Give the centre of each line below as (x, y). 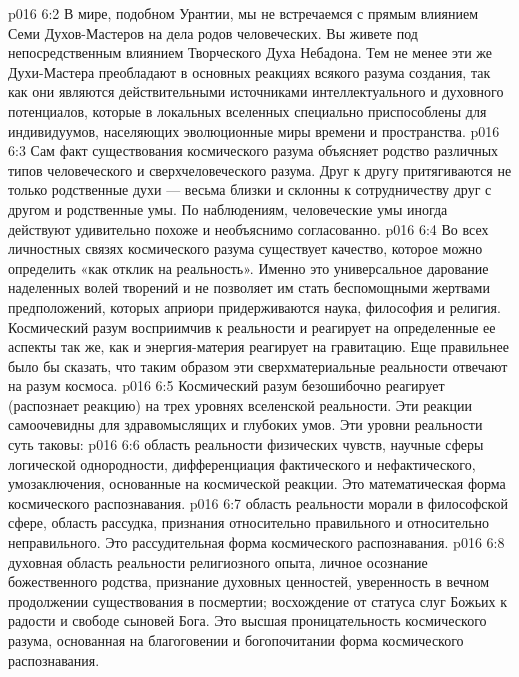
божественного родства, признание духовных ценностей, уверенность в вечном (249, 581)
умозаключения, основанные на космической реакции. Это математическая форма (257, 483)
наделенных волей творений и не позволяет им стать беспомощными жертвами (249, 287)
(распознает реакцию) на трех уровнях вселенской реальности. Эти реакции (240, 404)
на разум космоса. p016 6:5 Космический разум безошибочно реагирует (226, 385)
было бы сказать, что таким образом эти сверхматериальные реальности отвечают (258, 365)
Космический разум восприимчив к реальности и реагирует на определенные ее (252, 326)
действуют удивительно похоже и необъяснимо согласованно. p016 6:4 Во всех (248, 228)
